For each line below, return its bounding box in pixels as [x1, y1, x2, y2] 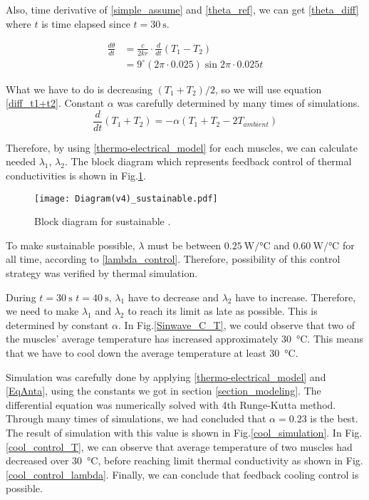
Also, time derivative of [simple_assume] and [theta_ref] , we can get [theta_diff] [6, 2, 359, 16]
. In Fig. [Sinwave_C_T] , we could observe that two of [118, 317, 355, 332]
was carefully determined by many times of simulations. [117, 95, 360, 110]
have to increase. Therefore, [235, 289, 356, 304]
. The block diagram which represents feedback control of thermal [64, 154, 352, 169]
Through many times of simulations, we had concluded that [6, 411, 266, 426]
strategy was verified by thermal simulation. [6, 266, 198, 281]
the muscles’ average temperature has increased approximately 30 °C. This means [6, 331, 364, 346]
